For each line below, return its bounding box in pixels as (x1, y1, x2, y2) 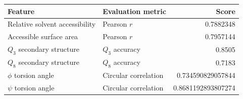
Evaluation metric (103, 6, 166, 16)
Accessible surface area (8, 31, 78, 42)
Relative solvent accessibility (8, 19, 96, 29)
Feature (8, 6, 35, 16)
